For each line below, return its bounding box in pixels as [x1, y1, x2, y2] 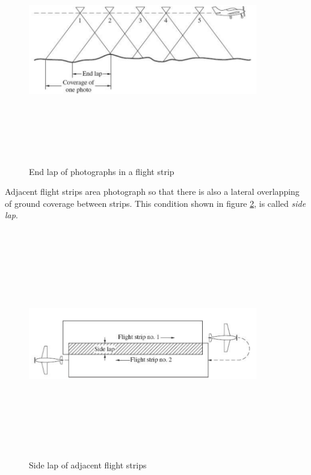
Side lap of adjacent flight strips [29, 459, 147, 471]
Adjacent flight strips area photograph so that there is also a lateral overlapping [5, 185, 300, 198]
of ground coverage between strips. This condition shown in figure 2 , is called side [5, 197, 306, 209]
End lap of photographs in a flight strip [29, 165, 174, 177]
